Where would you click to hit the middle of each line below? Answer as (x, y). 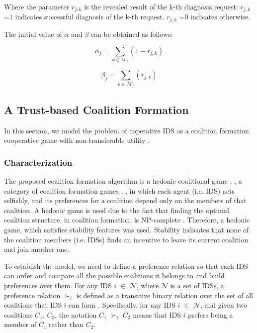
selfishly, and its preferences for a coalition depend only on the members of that (125, 200)
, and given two (224, 305)
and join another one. (37, 249)
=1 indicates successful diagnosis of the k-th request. (84, 17)
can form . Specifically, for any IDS (122, 305)
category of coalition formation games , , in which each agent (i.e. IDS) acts (119, 190)
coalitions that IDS (33, 305)
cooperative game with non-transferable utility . (77, 140)
